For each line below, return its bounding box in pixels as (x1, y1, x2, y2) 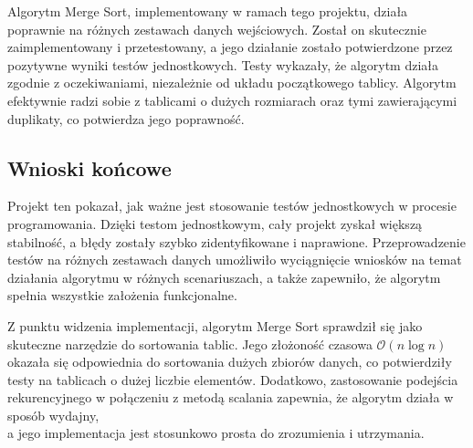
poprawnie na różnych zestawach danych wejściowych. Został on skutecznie (7, 19, 426, 38)
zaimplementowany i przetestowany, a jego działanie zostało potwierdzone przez (7, 37, 453, 57)
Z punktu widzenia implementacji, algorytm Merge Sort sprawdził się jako (7, 316, 423, 335)
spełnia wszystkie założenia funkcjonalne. (7, 286, 237, 305)
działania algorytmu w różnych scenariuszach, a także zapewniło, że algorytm (7, 267, 441, 287)
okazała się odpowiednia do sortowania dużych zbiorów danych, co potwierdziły (7, 352, 452, 371)
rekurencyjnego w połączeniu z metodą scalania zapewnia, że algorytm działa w (7, 388, 454, 407)
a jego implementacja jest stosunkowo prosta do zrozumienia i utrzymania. (7, 423, 425, 443)
